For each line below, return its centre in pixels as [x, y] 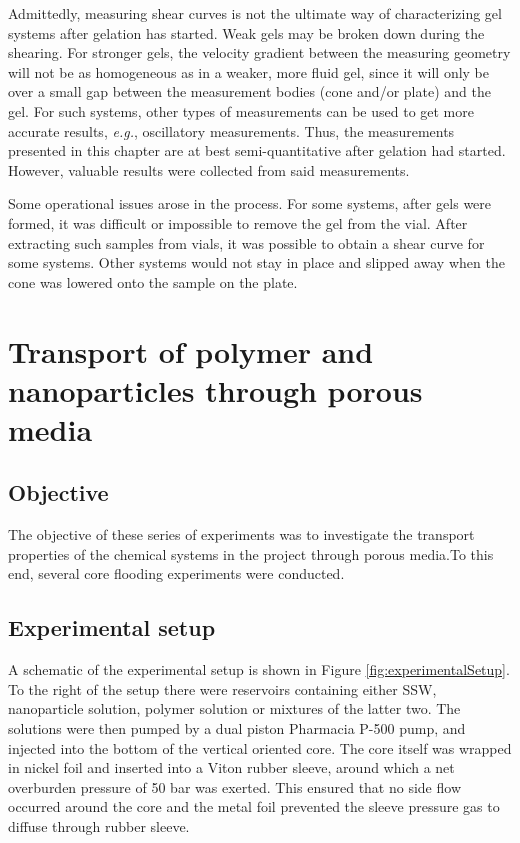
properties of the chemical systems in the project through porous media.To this [251, 553]
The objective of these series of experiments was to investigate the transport [241, 534]
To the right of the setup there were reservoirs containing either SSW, [222, 688]
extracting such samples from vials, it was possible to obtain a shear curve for [246, 242]
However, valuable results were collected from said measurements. [209, 169]
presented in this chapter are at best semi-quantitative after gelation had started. [257, 150]
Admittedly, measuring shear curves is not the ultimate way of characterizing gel [255, 13]
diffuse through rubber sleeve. [99, 826]
